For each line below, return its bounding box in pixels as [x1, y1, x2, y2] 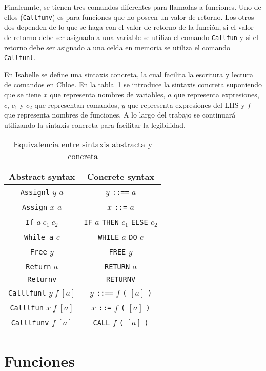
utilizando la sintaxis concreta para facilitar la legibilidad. [4, 119, 186, 130]
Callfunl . [4, 52, 36, 63]
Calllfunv [11, 319, 49, 327]
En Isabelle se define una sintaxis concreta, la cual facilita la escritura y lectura [4, 69, 254, 80]
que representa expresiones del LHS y [127, 99, 245, 110]
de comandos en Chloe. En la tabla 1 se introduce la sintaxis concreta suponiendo [4, 79, 262, 90]
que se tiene [4, 89, 42, 100]
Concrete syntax [87, 170, 155, 183]
